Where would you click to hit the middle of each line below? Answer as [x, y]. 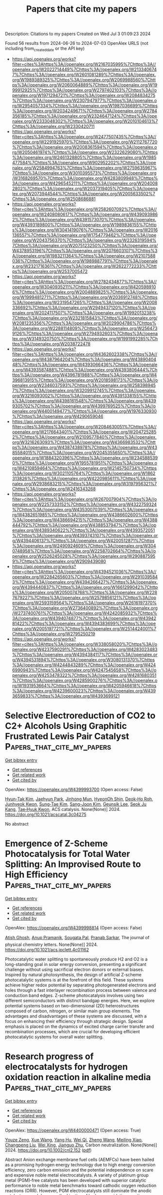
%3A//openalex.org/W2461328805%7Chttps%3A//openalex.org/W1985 [84, 157]
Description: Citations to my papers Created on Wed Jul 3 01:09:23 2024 [78, 34]
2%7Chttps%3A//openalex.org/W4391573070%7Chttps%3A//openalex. [84, 219]
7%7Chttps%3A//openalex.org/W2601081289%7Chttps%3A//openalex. [84, 75]
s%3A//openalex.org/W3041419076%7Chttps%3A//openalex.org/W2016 [85, 230]
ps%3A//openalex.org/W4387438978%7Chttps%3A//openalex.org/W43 [85, 447]
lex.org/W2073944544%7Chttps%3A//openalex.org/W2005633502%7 [83, 193]
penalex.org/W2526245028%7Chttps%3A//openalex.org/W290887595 [84, 556]
